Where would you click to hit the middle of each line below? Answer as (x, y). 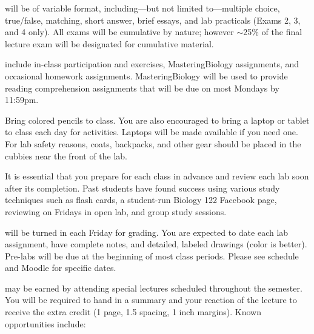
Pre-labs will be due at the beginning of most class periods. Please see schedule (152, 256)
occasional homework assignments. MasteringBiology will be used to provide (146, 75)
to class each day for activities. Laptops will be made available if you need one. (152, 132)
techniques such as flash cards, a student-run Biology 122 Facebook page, (141, 200)
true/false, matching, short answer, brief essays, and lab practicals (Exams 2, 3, (153, 20)
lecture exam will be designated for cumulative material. (109, 43)
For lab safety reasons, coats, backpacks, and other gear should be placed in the (153, 143)
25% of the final (273, 32)
